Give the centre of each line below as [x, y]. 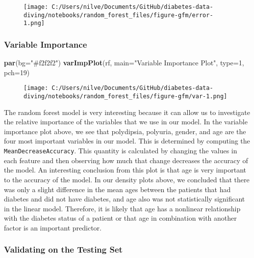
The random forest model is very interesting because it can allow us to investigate [127, 112]
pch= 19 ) [17, 72]
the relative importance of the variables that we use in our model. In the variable [126, 122]
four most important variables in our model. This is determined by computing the [127, 141]
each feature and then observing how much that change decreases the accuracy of [126, 160]
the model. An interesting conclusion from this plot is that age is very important [125, 170]
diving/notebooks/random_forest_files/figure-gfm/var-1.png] [126, 97]
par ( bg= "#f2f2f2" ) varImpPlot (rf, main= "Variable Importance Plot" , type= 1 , [124, 63]
